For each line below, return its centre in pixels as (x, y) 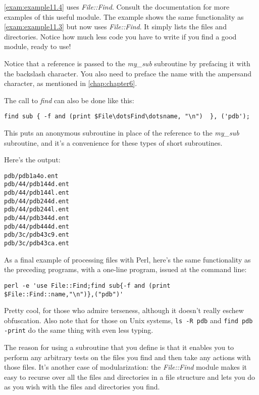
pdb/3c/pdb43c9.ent (37, 235)
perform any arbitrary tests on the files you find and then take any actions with (127, 357)
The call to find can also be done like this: (69, 100)
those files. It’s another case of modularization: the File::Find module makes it (125, 367)
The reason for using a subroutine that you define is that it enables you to (119, 347)
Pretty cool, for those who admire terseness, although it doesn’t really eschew (124, 310)
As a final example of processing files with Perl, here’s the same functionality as (127, 259)
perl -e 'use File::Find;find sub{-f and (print (87, 286)
